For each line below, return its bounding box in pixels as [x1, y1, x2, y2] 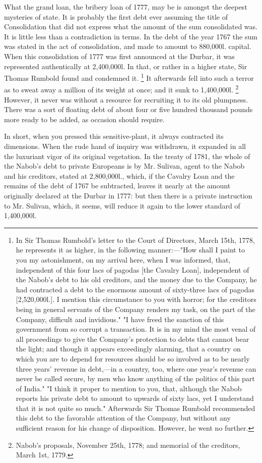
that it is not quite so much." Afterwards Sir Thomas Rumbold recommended [16, 402, 255, 413]
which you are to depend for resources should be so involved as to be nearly [16, 353, 250, 364]
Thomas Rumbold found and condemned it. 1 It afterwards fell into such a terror [4, 71, 254, 83]
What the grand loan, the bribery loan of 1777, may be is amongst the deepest [4, 2, 247, 12]
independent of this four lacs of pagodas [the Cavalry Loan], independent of [16, 264, 249, 275]
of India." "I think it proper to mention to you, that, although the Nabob [16, 383, 242, 393]
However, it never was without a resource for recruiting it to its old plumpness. [4, 94, 248, 105]
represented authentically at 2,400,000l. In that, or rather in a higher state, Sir [4, 61, 247, 71]
